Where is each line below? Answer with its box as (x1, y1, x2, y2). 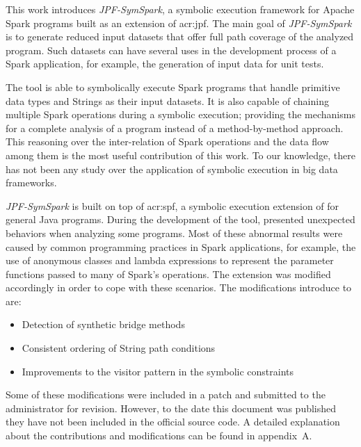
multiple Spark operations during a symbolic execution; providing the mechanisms (6, 107, 355, 122)
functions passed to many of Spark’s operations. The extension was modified (6, 266, 331, 281)
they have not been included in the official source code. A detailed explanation (6, 414, 340, 429)
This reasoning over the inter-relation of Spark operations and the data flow (6, 134, 329, 149)
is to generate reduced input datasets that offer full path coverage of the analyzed (6, 29, 354, 44)
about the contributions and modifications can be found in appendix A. (6, 428, 312, 443)
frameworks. (6, 175, 57, 190)
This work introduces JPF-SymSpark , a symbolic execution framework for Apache (6, 2, 355, 16)
